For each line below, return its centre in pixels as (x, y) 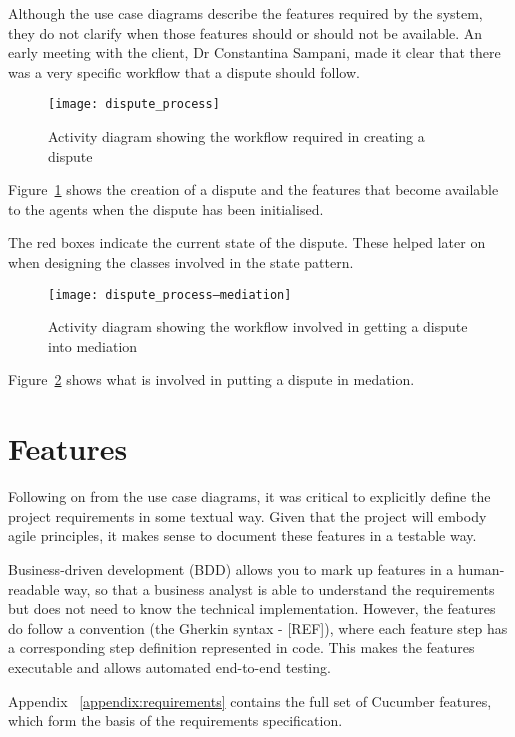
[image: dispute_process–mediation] (170, 294)
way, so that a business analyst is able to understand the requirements (279, 588)
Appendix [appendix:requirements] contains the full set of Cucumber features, (250, 700)
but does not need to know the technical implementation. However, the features (252, 608)
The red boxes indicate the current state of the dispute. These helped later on (247, 242)
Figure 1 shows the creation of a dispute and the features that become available (253, 189)
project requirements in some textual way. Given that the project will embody (247, 515)
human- (481, 568)
